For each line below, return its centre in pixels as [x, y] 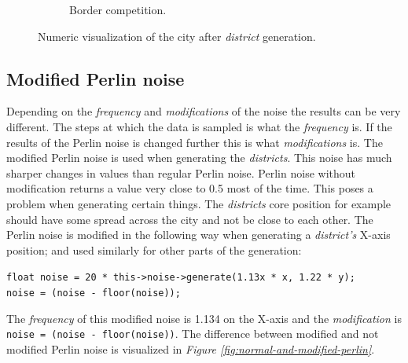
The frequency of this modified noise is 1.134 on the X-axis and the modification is [204, 318]
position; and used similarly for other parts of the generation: [154, 249]
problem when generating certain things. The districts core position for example [199, 203]
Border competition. [118, 9]
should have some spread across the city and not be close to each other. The [190, 219]
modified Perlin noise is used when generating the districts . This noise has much [199, 158]
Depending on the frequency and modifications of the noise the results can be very [204, 111]
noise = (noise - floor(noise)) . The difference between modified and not [193, 334]
